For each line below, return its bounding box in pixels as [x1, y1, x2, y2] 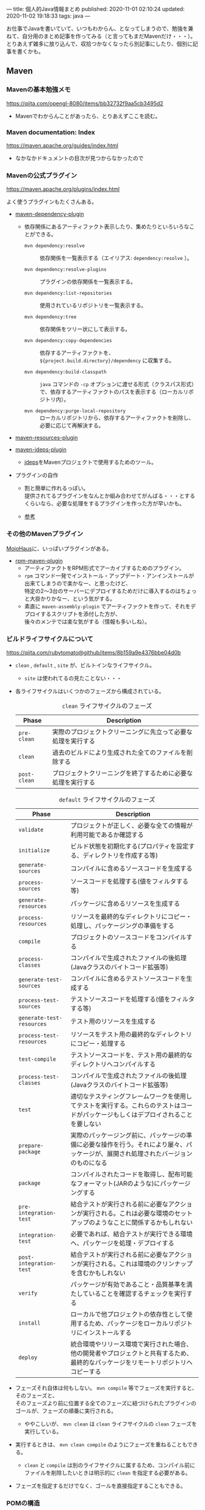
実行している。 [24, 1427, 62, 1435]
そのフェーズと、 [15, 1391, 58, 1399]
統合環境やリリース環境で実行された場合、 [70, 1339, 193, 1348]
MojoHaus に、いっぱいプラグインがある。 [6, 545, 112, 552]
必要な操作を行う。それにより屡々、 [82, 1140, 186, 1148]
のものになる [70, 1158, 108, 1167]
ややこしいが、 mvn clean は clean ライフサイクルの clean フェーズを [24, 1420, 197, 1427]
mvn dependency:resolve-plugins [24, 267, 107, 273]
